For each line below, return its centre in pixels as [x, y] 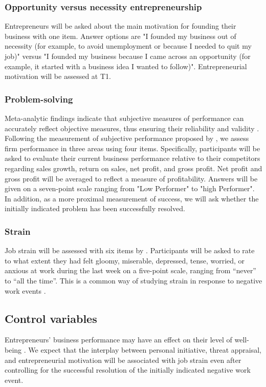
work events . [25, 290]
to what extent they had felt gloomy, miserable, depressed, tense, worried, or [125, 260]
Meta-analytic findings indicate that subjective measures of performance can [124, 118]
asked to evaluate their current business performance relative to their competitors [132, 158]
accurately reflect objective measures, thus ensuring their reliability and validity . [132, 128]
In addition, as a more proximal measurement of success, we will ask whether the [132, 198]
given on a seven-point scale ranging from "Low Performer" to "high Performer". [130, 188]
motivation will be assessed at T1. [58, 76]
